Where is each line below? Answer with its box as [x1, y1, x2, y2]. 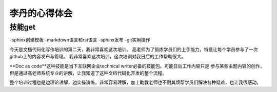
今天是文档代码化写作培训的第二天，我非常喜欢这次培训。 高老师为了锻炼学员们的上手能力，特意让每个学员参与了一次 [9, 46, 258, 52]
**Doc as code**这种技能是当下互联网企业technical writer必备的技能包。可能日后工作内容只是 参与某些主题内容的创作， [9, 63, 265, 69]
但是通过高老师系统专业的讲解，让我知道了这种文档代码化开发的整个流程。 [9, 70, 167, 76]
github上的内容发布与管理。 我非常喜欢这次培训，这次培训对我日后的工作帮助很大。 [9, 54, 186, 60]
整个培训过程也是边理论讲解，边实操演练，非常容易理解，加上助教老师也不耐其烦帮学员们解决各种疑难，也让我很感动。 [9, 79, 261, 85]
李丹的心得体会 [9, 8, 73, 19]
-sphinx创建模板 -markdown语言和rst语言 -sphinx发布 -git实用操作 [9, 37, 150, 43]
